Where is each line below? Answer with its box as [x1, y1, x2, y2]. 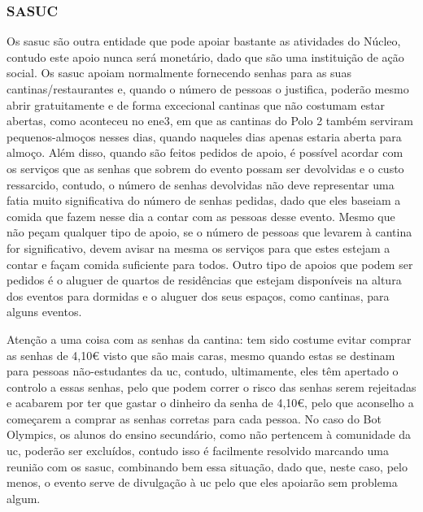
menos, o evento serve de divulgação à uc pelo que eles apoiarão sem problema [7, 474, 398, 491]
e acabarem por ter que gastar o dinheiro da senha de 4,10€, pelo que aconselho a [7, 394, 414, 411]
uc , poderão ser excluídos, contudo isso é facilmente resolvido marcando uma [7, 442, 389, 459]
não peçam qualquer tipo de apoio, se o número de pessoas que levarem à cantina [7, 223, 412, 241]
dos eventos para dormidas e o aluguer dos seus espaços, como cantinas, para [7, 287, 390, 304]
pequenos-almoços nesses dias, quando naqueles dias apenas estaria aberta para [7, 128, 402, 145]
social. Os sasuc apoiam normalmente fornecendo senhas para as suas [7, 64, 351, 81]
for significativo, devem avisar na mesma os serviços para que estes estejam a [7, 239, 390, 256]
